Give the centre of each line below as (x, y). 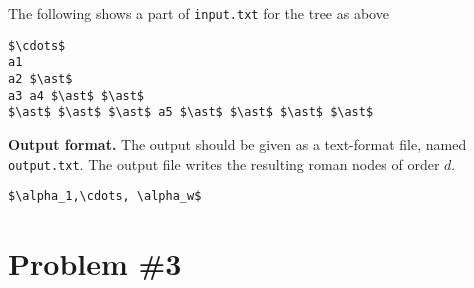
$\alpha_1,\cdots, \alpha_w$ (105, 196)
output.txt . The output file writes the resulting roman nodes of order (224, 163)
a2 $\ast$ (40, 78)
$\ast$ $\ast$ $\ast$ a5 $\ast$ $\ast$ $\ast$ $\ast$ (191, 112)
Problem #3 (95, 263)
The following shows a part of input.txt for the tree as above (198, 13)
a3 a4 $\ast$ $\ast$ (76, 95)
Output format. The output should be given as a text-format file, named (237, 143)
